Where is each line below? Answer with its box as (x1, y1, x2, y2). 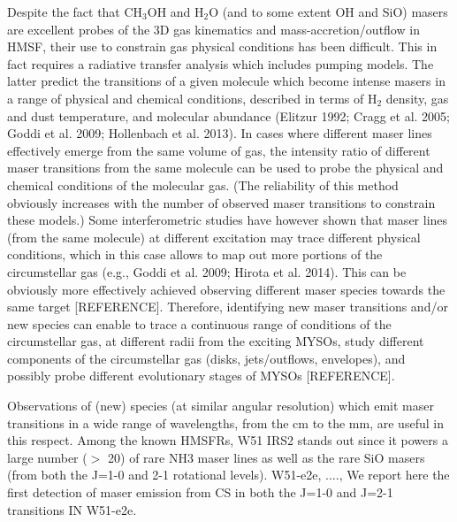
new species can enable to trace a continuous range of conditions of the (7, 314, 392, 333)
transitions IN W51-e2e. (7, 500, 137, 518)
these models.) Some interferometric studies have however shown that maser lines (7, 211, 448, 229)
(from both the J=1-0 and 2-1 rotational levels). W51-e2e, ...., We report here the (7, 465, 450, 484)
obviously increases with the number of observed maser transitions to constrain (7, 193, 436, 211)
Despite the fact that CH (7, 3, 143, 20)
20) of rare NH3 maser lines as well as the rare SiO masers (108, 448, 425, 466)
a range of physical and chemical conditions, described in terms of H (7, 88, 377, 107)
